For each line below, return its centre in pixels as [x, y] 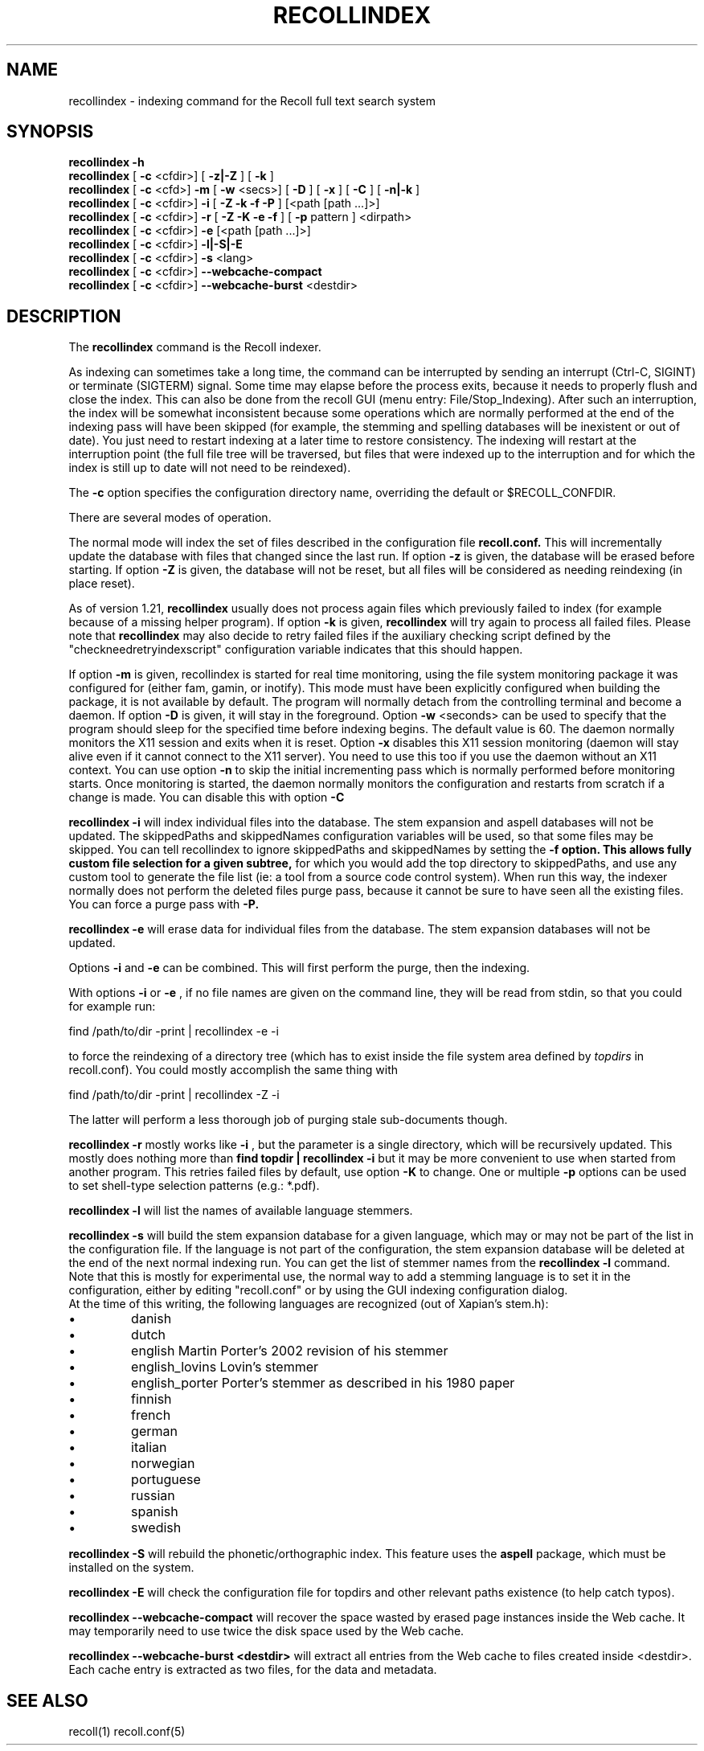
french [151, 1415]
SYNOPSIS [50, 132]
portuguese [166, 1480]
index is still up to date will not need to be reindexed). [210, 468]
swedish [156, 1528]
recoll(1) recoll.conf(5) [127, 1732]
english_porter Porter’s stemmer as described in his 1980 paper [323, 1383]
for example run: [112, 1007]
